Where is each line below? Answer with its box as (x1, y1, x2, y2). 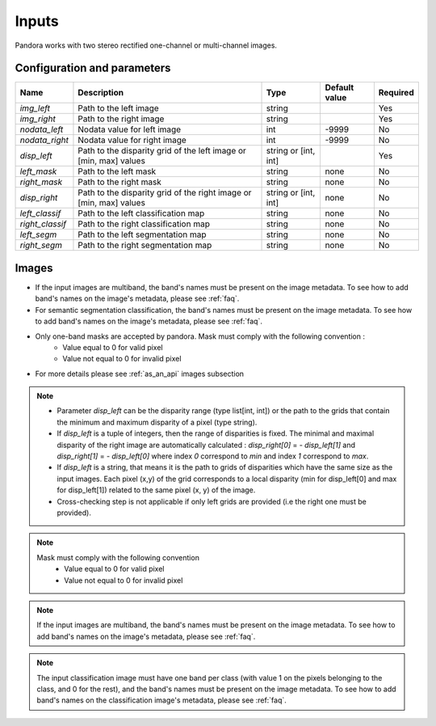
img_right (19, 113, 56, 125)
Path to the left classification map (78, 208, 205, 219)
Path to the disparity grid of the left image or (78, 146, 246, 157)
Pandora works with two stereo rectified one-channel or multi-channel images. (15, 40, 278, 50)
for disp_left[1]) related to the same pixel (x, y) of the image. (57, 485, 256, 495)
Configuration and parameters (15, 61, 171, 75)
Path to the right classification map (78, 218, 210, 230)
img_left (19, 103, 51, 114)
